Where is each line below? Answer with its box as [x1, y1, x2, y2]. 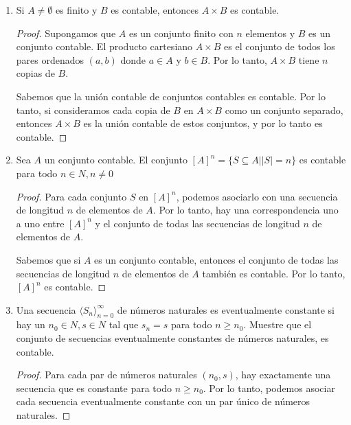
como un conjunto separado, [225, 102, 343, 117]
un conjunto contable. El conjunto [44, 152, 188, 167]
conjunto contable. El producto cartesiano [16, 39, 193, 54]
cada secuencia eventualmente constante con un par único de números [16, 394, 310, 409]
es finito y [55, 3, 98, 16]
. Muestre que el [243, 317, 312, 332]
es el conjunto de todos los [224, 39, 335, 54]
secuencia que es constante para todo [16, 380, 172, 395]
